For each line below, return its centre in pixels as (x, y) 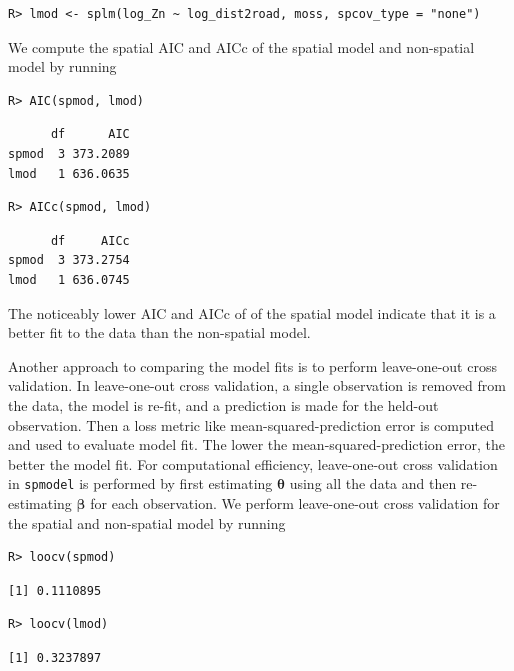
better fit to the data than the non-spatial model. (159, 332)
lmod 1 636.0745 (69, 279)
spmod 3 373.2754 (69, 260)
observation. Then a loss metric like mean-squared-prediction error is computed (251, 424)
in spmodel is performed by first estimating (140, 483)
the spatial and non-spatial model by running (147, 522)
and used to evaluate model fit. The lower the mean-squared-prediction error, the (256, 444)
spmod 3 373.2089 (69, 153)
